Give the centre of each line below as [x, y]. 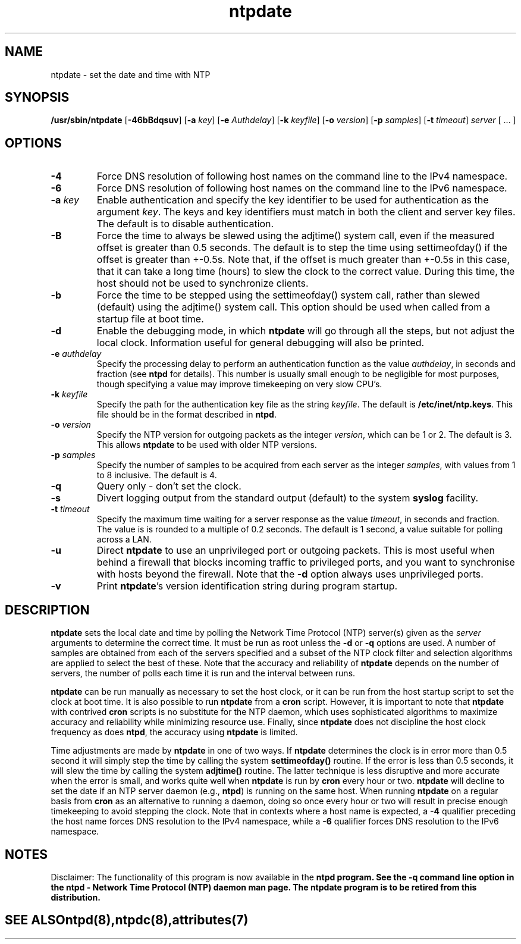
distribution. [76, 897]
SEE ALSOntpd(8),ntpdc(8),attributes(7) [127, 920]
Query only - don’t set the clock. [169, 486]
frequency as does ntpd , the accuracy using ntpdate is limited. [174, 732]
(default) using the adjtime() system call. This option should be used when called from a [293, 307]
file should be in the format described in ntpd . [186, 415]
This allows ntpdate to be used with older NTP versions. [207, 445]
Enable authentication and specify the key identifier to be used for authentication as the [293, 200]
